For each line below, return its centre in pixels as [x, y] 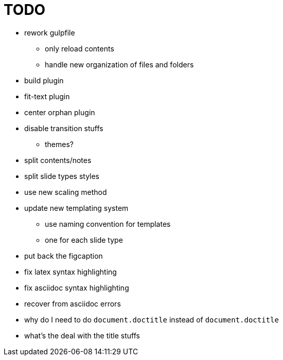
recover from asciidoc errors [73, 303]
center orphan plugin [60, 112]
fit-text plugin [47, 96]
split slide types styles [62, 176]
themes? [59, 144]
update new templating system [76, 208]
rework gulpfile [50, 32]
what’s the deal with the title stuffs [82, 335]
